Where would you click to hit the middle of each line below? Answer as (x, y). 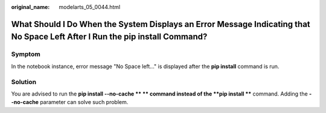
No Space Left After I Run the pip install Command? (109, 37)
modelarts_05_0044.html (90, 7)
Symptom (26, 54)
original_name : (30, 7)
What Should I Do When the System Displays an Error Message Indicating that (161, 24)
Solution (24, 82)
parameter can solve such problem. (84, 102)
